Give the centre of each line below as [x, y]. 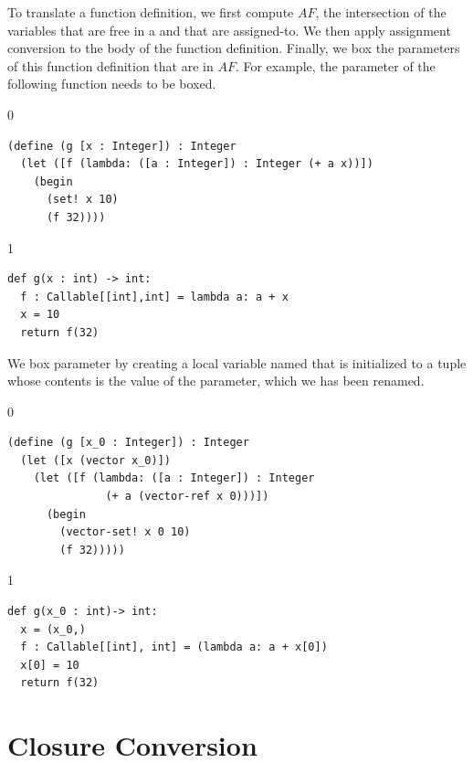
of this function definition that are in [110, 65]
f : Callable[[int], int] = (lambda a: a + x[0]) [174, 647]
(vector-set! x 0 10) [125, 532]
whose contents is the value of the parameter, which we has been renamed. [216, 381]
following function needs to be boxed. [112, 84]
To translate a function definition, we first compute [151, 12]
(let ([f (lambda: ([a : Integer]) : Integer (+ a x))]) [197, 164]
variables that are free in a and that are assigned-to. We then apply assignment [229, 30]
